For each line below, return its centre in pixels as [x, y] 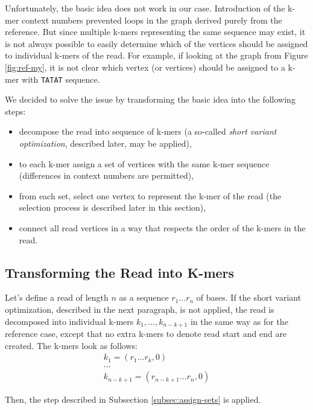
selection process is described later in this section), [112, 207]
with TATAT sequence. [61, 79]
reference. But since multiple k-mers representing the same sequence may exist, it [155, 32]
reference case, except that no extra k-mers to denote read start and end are [146, 333]
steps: [15, 111]
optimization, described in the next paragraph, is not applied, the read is [140, 309]
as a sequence [144, 297]
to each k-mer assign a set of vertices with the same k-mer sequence [144, 163]
